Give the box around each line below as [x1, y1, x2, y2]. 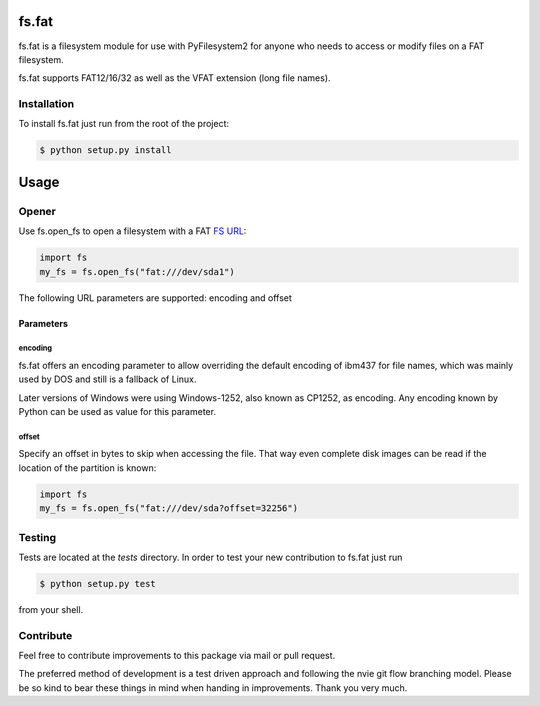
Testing [18, 530, 57, 544]
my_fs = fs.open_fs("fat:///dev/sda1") [39, 266, 235, 277]
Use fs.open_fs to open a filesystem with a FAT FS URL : [18, 225, 247, 237]
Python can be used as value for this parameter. [18, 406, 217, 418]
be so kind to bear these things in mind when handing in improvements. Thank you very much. [18, 681, 408, 694]
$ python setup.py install [39, 145, 172, 156]
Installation [18, 97, 75, 111]
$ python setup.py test [39, 578, 157, 589]
